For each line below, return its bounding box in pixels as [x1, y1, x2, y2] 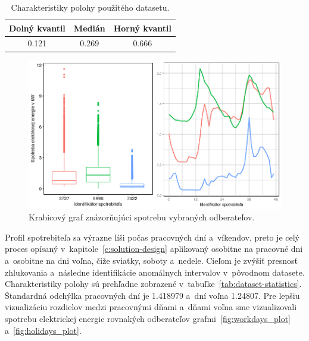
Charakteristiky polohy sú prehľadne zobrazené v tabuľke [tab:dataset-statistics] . [5, 277, 302, 290]
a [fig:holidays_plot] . [5, 324, 82, 336]
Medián [73, 21, 105, 34]
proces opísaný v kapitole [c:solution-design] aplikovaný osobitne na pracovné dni [5, 242, 303, 255]
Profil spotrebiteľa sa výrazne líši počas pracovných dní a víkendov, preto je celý [5, 231, 299, 243]
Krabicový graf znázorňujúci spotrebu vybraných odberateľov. [29, 211, 255, 223]
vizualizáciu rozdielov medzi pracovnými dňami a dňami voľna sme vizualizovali [5, 301, 297, 313]
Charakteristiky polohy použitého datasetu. [11, 1, 170, 13]
